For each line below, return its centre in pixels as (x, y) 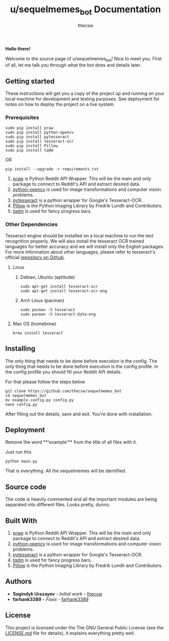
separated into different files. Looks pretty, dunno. (58, 505)
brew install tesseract (38, 333)
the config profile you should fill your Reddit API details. (64, 372)
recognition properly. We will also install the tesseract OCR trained (75, 241)
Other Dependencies (32, 225)
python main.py (21, 461)
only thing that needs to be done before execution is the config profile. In (82, 366)
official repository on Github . (35, 257)
